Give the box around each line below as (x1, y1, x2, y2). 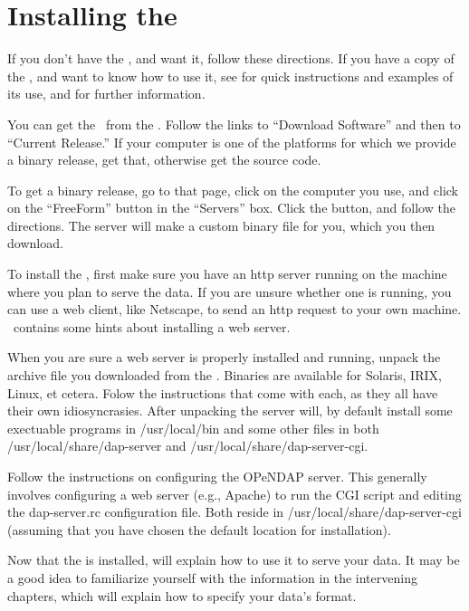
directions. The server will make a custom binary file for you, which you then (7, 215, 435, 234)
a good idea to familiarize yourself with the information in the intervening (7, 568, 417, 587)
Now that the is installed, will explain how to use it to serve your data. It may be (7, 550, 460, 569)
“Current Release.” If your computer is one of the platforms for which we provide (7, 132, 456, 151)
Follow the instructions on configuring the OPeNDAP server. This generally (7, 467, 427, 485)
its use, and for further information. (7, 84, 206, 103)
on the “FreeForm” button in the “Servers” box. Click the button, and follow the (7, 198, 455, 217)
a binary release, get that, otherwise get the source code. (7, 150, 321, 169)
